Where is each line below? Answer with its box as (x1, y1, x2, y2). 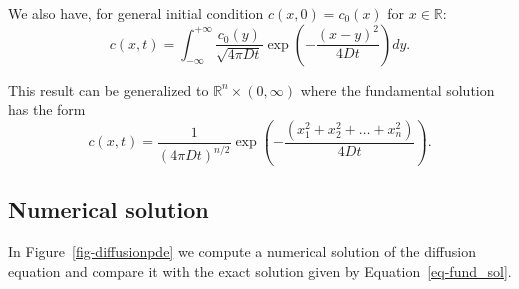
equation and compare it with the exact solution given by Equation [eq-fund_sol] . (8, 260, 512, 281)
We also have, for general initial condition (8, 3, 264, 23)
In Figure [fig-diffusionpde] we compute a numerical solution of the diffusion (8, 240, 477, 261)
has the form (8, 99, 86, 120)
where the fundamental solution (300, 79, 495, 100)
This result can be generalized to (8, 79, 209, 100)
